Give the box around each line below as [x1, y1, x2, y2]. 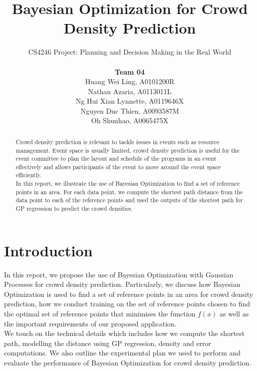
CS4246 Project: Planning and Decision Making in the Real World [28, 47, 232, 57]
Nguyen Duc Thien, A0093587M [80, 105, 179, 116]
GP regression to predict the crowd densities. [15, 204, 133, 213]
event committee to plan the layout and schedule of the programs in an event [15, 154, 217, 163]
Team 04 [115, 66, 145, 77]
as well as [220, 308, 249, 319]
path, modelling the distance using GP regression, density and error [4, 337, 212, 348]
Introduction [4, 240, 93, 260]
